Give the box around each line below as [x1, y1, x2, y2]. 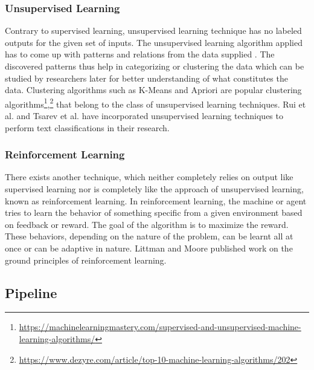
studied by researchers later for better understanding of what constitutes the [5, 71, 288, 84]
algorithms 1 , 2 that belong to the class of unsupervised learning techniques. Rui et [5, 96, 306, 110]
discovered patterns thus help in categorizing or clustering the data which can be [5, 60, 304, 72]
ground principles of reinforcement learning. [5, 253, 167, 266]
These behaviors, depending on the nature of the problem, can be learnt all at [5, 230, 293, 242]
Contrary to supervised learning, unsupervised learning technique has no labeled [5, 24, 302, 37]
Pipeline [5, 283, 57, 302]
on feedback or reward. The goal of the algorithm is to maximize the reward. [5, 218, 289, 230]
